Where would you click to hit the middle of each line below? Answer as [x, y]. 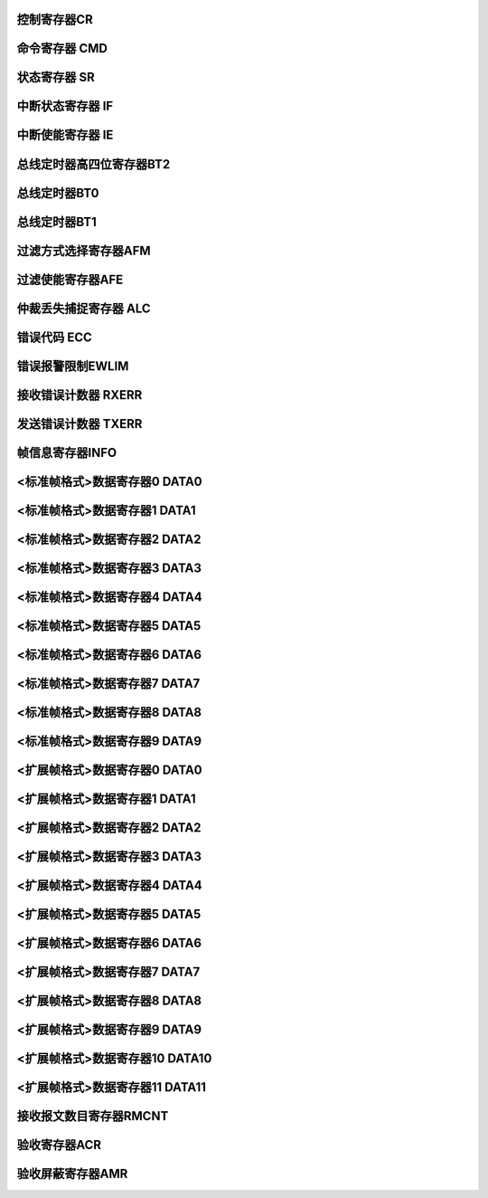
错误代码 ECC [54, 337]
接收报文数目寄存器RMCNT [93, 1116]
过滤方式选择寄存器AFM [84, 250]
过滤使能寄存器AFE [70, 279]
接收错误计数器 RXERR [80, 395]
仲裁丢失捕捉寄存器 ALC [84, 308]
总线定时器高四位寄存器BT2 [94, 164]
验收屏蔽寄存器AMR [72, 1174]
